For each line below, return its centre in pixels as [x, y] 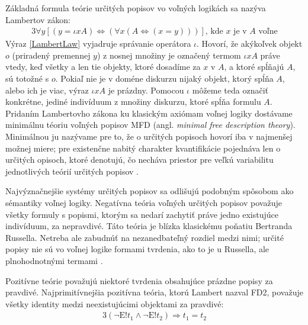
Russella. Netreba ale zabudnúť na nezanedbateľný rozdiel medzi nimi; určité [145, 237]
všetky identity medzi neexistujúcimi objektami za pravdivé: [115, 303]
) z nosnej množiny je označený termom [169, 55]
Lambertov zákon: [38, 19]
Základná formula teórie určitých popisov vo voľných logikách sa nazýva [136, 8]
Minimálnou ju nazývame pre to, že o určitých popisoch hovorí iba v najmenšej [149, 136]
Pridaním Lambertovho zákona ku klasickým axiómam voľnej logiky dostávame [149, 113]
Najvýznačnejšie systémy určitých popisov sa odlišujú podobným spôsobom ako [150, 191]
